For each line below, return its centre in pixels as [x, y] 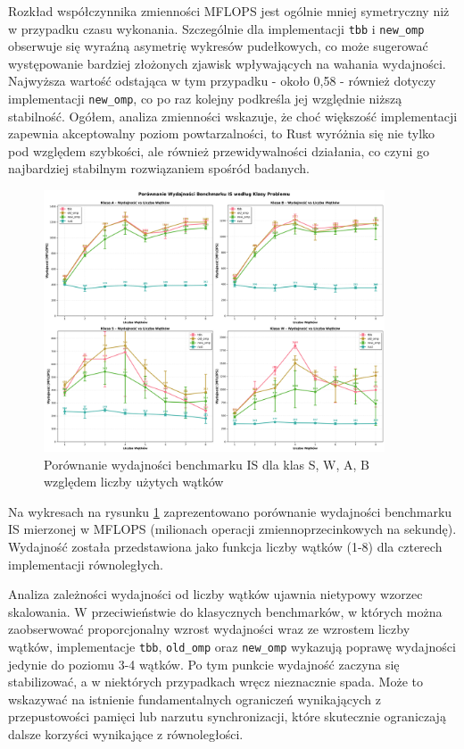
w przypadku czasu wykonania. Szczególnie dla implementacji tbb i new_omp [216, 28]
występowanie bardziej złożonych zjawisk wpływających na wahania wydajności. [227, 63]
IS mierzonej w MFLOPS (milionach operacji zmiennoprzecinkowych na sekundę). [232, 529]
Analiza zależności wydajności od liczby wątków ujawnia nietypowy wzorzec [215, 594]
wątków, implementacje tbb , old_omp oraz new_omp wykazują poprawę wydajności [232, 646]
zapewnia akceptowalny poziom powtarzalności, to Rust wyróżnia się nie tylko [222, 133]
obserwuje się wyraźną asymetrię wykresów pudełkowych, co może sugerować [218, 46]
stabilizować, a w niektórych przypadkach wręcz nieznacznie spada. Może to [215, 682]
